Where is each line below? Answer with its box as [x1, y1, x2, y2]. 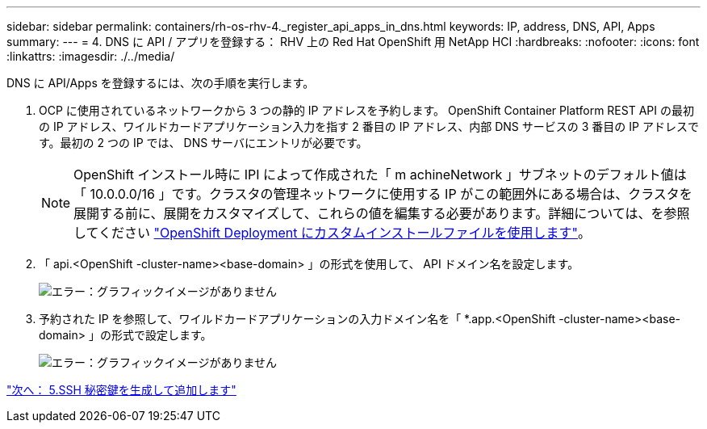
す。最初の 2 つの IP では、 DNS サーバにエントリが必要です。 [39, 136, 368, 149]
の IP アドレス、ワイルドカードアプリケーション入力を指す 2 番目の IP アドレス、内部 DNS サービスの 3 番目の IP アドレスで [39, 120, 699, 133]
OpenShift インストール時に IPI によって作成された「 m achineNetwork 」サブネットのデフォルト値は [73, 166, 687, 183]
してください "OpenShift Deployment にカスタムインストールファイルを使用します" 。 [73, 225, 592, 241]
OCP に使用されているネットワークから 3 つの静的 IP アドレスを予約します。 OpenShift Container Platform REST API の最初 [39, 103, 694, 117]
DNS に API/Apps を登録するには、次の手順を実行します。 [6, 76, 315, 90]
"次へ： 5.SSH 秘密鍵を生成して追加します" [6, 383, 236, 397]
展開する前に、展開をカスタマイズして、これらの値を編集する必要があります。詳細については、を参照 [73, 205, 690, 221]
